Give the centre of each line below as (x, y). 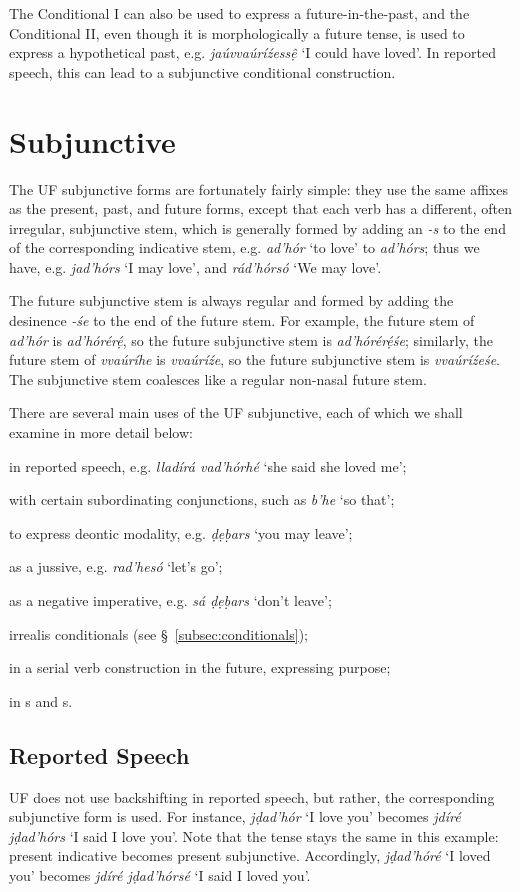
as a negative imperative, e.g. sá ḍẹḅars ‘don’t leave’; (170, 600)
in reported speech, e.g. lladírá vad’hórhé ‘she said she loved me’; (208, 465)
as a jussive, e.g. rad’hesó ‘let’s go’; (116, 566)
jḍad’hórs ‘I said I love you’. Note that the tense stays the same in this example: (254, 835)
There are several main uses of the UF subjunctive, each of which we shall (236, 412)
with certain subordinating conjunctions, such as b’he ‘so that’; (202, 499)
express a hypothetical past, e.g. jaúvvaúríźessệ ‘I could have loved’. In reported (252, 52)
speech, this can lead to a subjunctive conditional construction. (202, 71)
